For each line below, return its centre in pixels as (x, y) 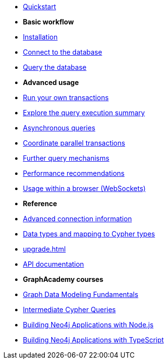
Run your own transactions (66, 97)
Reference (40, 203)
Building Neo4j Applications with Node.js (88, 325)
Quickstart (40, 7)
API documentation (54, 264)
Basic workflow (48, 22)
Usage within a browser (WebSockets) (84, 188)
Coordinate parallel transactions (74, 143)
